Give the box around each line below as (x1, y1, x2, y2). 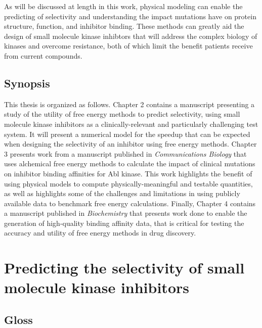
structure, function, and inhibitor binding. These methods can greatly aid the (4, 21, 244, 31)
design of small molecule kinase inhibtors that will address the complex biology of (4, 30, 257, 41)
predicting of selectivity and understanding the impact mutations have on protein (4, 11, 256, 21)
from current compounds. (4, 50, 82, 61)
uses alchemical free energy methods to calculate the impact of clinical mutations (4, 158, 255, 169)
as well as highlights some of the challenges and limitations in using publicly (4, 188, 240, 199)
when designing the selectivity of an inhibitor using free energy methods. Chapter (4, 138, 257, 149)
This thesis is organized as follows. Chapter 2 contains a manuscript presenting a (4, 99, 255, 109)
